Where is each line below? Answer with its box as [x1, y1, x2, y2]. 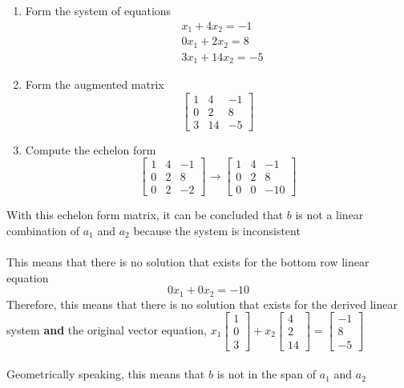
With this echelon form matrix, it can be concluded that [6, 206, 284, 223]
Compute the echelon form [25, 141, 156, 158]
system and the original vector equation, [6, 321, 207, 338]
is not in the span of [216, 366, 317, 382]
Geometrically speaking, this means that [6, 366, 205, 382]
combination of [6, 222, 80, 239]
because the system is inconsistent [133, 222, 301, 239]
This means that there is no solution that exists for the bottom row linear [6, 254, 370, 270]
